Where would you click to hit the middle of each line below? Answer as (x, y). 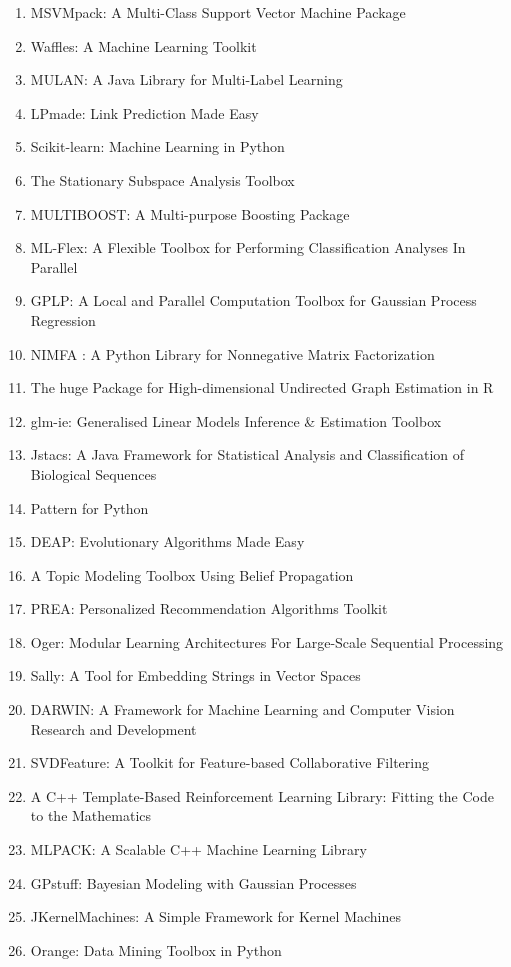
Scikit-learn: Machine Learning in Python (157, 146)
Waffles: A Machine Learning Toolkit (143, 45)
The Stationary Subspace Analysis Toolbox (162, 179)
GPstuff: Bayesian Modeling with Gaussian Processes (193, 882)
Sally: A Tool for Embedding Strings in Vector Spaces (195, 675)
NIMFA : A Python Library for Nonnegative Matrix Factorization (232, 353)
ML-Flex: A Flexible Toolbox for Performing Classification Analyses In (248, 247)
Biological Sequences (93, 473)
